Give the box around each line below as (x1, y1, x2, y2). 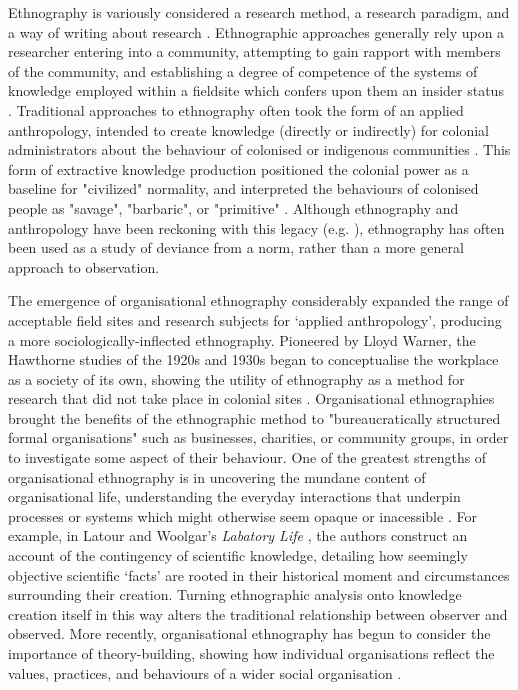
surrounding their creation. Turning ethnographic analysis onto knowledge (8, 584, 462, 605)
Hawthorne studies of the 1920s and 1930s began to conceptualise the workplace (8, 349, 499, 370)
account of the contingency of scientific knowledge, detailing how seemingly (8, 545, 468, 566)
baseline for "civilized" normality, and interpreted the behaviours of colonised (8, 178, 479, 199)
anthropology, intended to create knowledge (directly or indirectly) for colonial (8, 119, 489, 140)
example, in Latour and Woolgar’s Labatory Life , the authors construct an (8, 525, 468, 546)
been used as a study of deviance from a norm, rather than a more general (8, 237, 464, 258)
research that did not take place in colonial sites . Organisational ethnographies (8, 388, 495, 409)
